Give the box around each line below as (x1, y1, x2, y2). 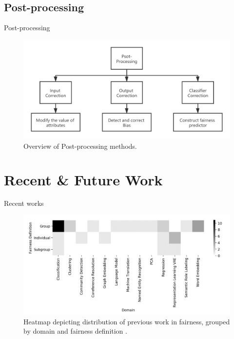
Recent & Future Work (4, 169, 163, 189)
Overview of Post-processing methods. (23, 140, 137, 151)
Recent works (4, 198, 44, 208)
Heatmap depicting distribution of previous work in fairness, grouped (23, 316, 230, 326)
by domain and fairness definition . (23, 326, 127, 336)
